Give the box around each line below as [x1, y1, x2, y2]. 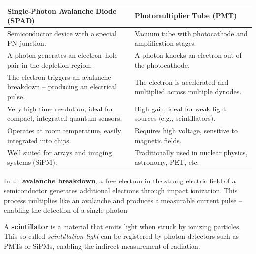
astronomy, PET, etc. [134, 157, 199, 167]
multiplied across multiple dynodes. [134, 86, 242, 97]
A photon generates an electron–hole [7, 50, 118, 60]
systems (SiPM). [7, 157, 57, 167]
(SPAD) [7, 15, 35, 26]
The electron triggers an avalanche [7, 72, 111, 82]
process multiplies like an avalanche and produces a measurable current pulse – [4, 195, 243, 205]
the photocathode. [134, 59, 190, 70]
